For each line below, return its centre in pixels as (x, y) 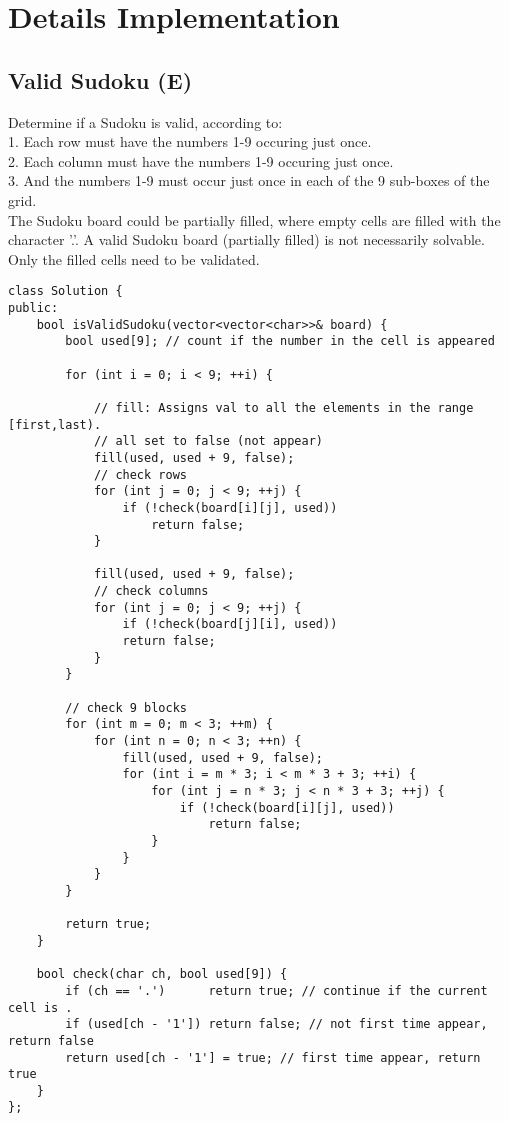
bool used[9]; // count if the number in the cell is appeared (280, 341)
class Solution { (65, 291)
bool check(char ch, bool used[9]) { (162, 974)
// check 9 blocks (126, 707)
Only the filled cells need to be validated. (134, 258)
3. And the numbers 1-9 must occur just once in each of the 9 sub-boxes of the (249, 180)
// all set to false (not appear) (208, 441)
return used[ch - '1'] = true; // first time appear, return (273, 1057)
